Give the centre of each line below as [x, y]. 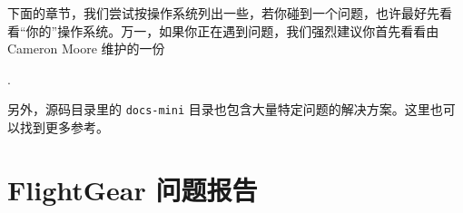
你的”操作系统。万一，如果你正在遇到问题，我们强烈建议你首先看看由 [232, 30]
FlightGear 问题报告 [133, 189]
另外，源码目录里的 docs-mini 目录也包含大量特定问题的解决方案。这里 [219, 109]
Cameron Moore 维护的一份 [86, 48]
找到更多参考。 [64, 127]
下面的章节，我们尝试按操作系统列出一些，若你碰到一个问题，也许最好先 [223, 13]
